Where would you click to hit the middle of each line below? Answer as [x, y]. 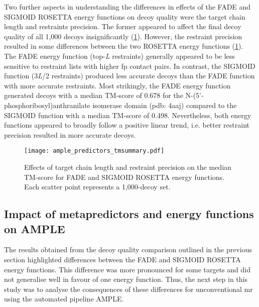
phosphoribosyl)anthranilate [47, 105]
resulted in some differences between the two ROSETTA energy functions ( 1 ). [124, 46]
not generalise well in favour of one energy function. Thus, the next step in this [126, 279]
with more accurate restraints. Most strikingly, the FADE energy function [117, 85]
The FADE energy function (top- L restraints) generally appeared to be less [119, 56]
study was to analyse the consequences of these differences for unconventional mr [128, 289]
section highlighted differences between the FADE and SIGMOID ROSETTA [122, 259]
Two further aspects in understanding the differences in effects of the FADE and [127, 7]
